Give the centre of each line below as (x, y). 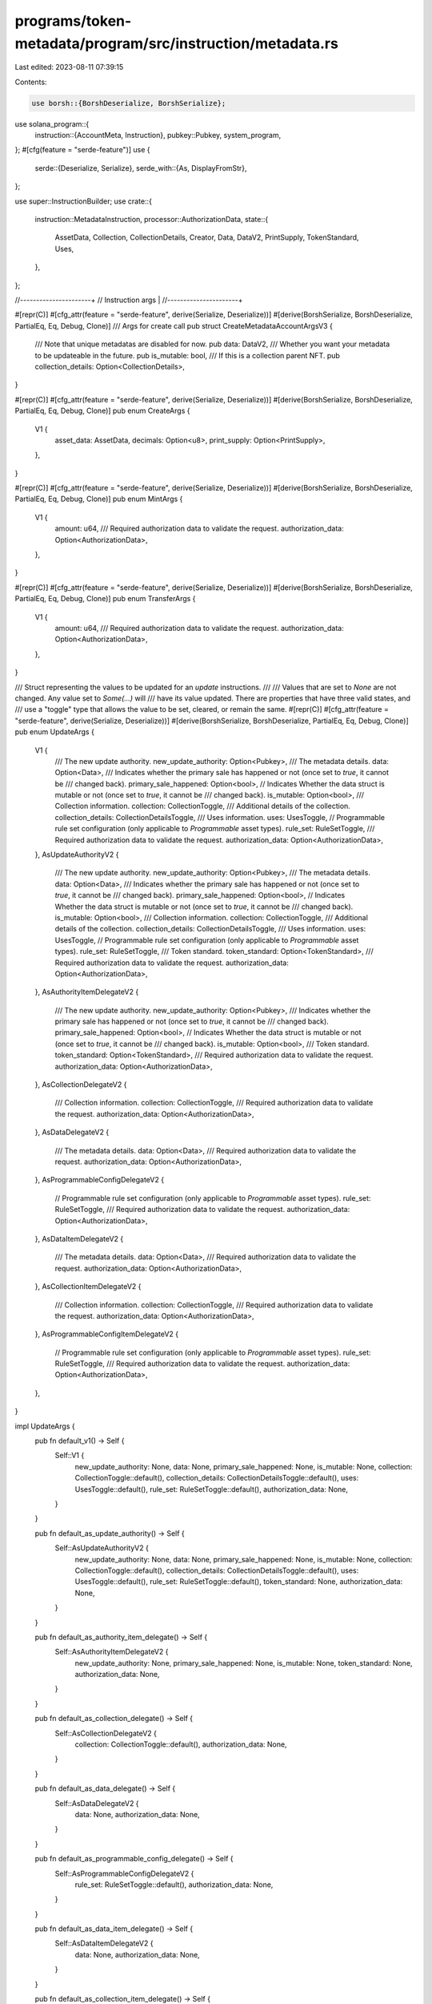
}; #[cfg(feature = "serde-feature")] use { (83, 150)
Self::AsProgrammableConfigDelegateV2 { (124, 1873)
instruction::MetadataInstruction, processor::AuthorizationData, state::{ (152, 220)
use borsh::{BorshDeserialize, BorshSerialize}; (129, 103)
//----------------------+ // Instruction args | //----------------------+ (129, 300)
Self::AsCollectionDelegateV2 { (106, 1733)
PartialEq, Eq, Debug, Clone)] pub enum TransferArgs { (105, 599)
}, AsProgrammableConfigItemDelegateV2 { (107, 1334)
